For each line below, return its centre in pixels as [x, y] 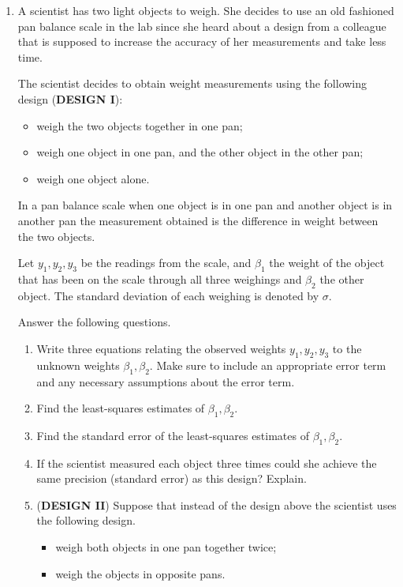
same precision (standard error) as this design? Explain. [172, 478]
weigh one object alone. [93, 178]
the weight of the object [327, 263]
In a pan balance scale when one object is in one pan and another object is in [205, 205]
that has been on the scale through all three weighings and [160, 278]
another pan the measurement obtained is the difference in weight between [198, 220]
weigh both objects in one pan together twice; [166, 547]
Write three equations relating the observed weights [161, 348]
